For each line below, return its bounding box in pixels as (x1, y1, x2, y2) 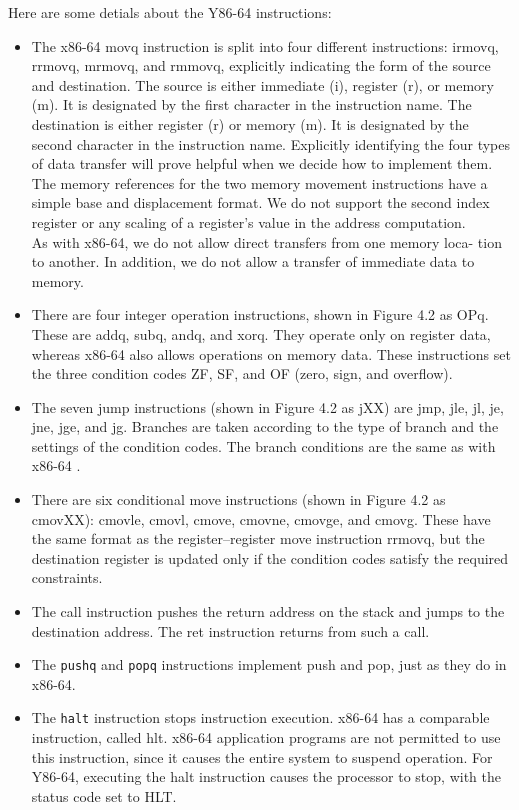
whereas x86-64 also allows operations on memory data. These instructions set (31, 343, 511, 364)
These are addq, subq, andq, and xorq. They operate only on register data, (31, 323, 491, 344)
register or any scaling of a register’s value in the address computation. (31, 211, 466, 232)
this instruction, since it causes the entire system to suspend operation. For (31, 746, 493, 767)
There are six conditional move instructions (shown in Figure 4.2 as (31, 489, 446, 510)
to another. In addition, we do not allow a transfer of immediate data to (31, 251, 475, 272)
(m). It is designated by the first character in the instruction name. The (31, 94, 472, 115)
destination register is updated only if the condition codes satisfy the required (31, 547, 509, 568)
